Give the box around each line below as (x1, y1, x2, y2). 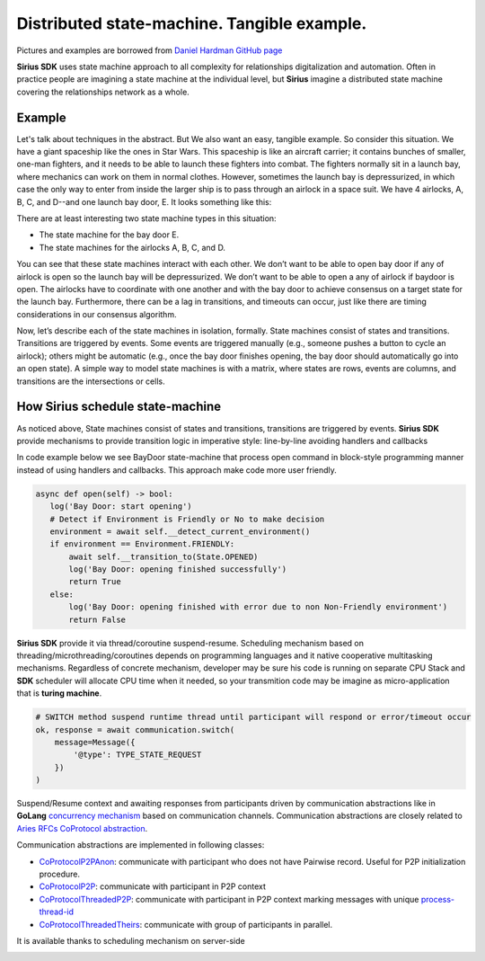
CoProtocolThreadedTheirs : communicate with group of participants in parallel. (39, 919, 333, 930)
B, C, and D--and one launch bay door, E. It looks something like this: (16, 196, 272, 207)
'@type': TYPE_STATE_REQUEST (73, 750, 202, 760)
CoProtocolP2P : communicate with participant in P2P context (39, 881, 267, 892)
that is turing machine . (16, 688, 102, 699)
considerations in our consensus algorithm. (16, 308, 177, 319)
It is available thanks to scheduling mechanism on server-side (16, 936, 246, 946)
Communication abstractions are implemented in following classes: (16, 840, 265, 850)
